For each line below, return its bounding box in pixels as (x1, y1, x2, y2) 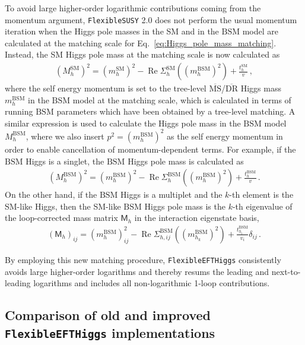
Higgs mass (240, 82, 281, 94)
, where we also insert (26, 129, 104, 142)
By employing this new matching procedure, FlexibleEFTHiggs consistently (5, 253, 281, 265)
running (5, 105, 33, 118)
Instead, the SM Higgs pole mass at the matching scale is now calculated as (5, 48, 280, 61)
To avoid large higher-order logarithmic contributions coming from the (5, 2, 261, 14)
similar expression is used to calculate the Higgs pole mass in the (5, 116, 241, 129)
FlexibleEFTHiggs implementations (5, 323, 215, 341)
